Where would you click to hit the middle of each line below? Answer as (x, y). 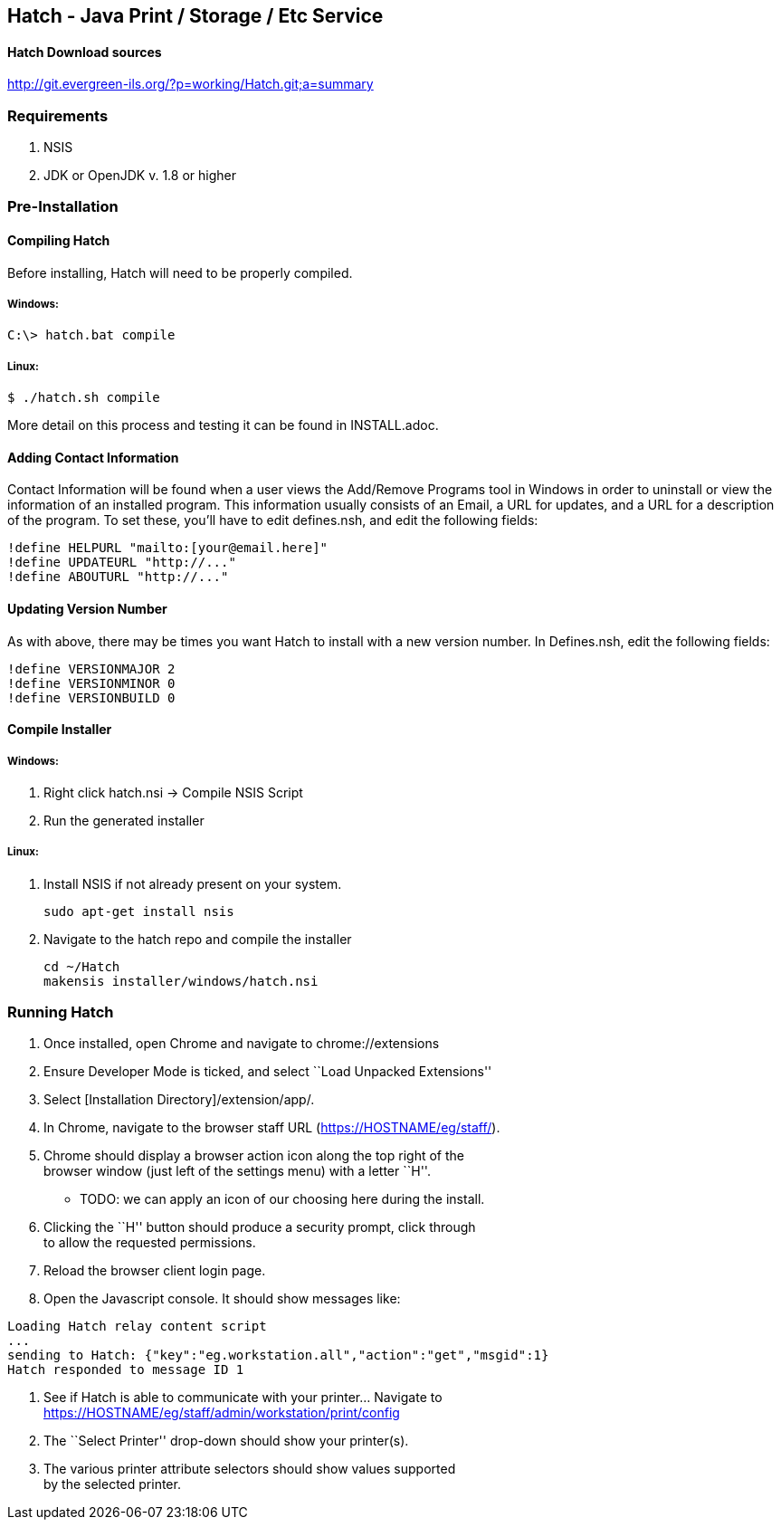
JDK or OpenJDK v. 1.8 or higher (140, 175)
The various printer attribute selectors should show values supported (250, 1469)
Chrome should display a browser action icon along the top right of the (254, 1156)
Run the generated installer (124, 820)
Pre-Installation (63, 207)
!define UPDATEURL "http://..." (122, 563)
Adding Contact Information (93, 457)
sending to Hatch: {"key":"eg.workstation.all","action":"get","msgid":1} (278, 1355)
